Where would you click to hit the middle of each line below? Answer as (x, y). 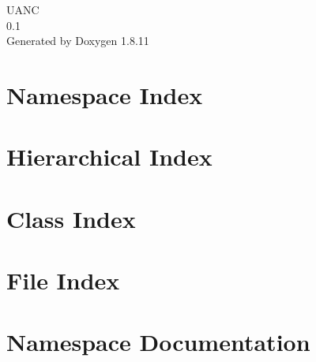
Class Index (71, 218)
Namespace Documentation (158, 342)
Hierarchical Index (109, 157)
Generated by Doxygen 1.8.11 (78, 41)
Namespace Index (105, 94)
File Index (63, 280)
